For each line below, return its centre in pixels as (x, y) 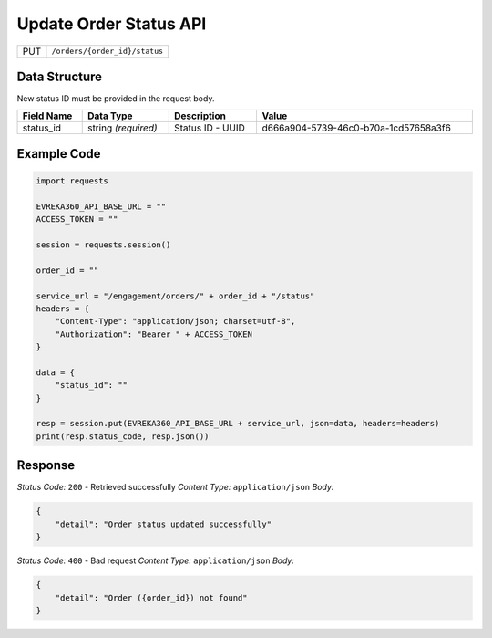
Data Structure (60, 76)
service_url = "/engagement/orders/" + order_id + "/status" (175, 296)
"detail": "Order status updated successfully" (164, 524)
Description (200, 116)
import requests (72, 181)
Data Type (110, 116)
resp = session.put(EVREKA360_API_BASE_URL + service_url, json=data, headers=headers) (238, 424)
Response (46, 465)
